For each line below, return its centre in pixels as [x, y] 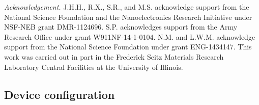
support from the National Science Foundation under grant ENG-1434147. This [128, 47]
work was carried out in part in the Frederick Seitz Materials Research [114, 56]
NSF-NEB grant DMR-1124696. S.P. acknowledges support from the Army [121, 27]
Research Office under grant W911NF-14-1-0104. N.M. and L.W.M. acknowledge [130, 36]
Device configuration [60, 94]
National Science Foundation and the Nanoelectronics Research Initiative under [128, 17]
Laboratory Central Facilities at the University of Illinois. [94, 67]
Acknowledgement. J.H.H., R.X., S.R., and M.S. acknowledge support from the [127, 7]
